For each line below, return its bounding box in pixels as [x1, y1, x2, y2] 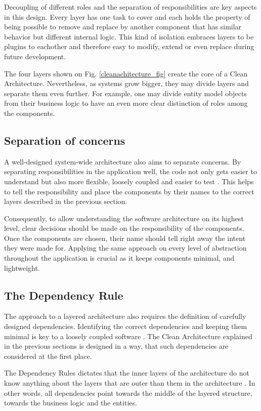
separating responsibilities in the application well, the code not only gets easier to [4, 166, 257, 177]
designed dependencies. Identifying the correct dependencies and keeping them [4, 321, 247, 332]
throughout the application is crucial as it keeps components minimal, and [4, 253, 235, 263]
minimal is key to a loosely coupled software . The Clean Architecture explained [4, 331, 252, 341]
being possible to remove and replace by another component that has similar [4, 21, 242, 32]
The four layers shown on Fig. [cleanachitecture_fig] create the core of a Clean [4, 68, 248, 78]
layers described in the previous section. [4, 196, 127, 207]
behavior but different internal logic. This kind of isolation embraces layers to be [4, 31, 254, 42]
